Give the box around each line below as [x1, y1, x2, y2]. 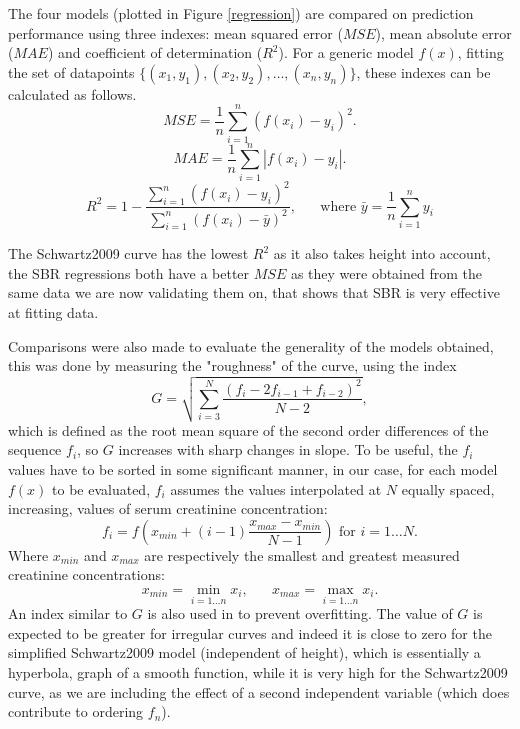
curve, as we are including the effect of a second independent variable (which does [8, 681, 510, 702]
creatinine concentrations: [8, 564, 165, 585]
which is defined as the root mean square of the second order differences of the [8, 419, 489, 440]
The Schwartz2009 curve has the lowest [8, 243, 249, 264]
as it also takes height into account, [273, 243, 491, 264]
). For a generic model [278, 42, 414, 63]
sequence [8, 439, 62, 460]
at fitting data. [8, 302, 99, 323]
